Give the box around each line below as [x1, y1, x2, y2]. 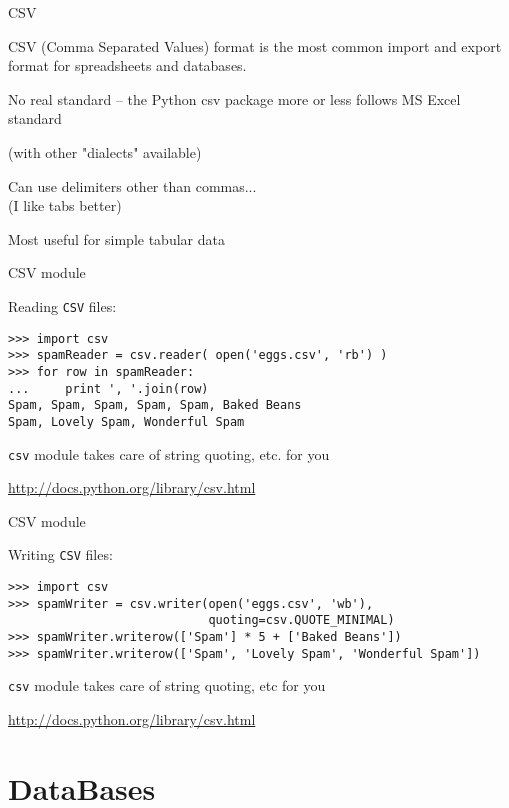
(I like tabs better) [8, 195, 122, 216]
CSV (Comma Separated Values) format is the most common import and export [8, 35, 502, 56]
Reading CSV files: [8, 295, 117, 316]
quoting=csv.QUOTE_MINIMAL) [208, 613, 395, 628]
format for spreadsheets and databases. [8, 55, 247, 76]
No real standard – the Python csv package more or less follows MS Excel [8, 88, 461, 109]
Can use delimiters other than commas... [8, 175, 257, 196]
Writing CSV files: [8, 544, 113, 565]
